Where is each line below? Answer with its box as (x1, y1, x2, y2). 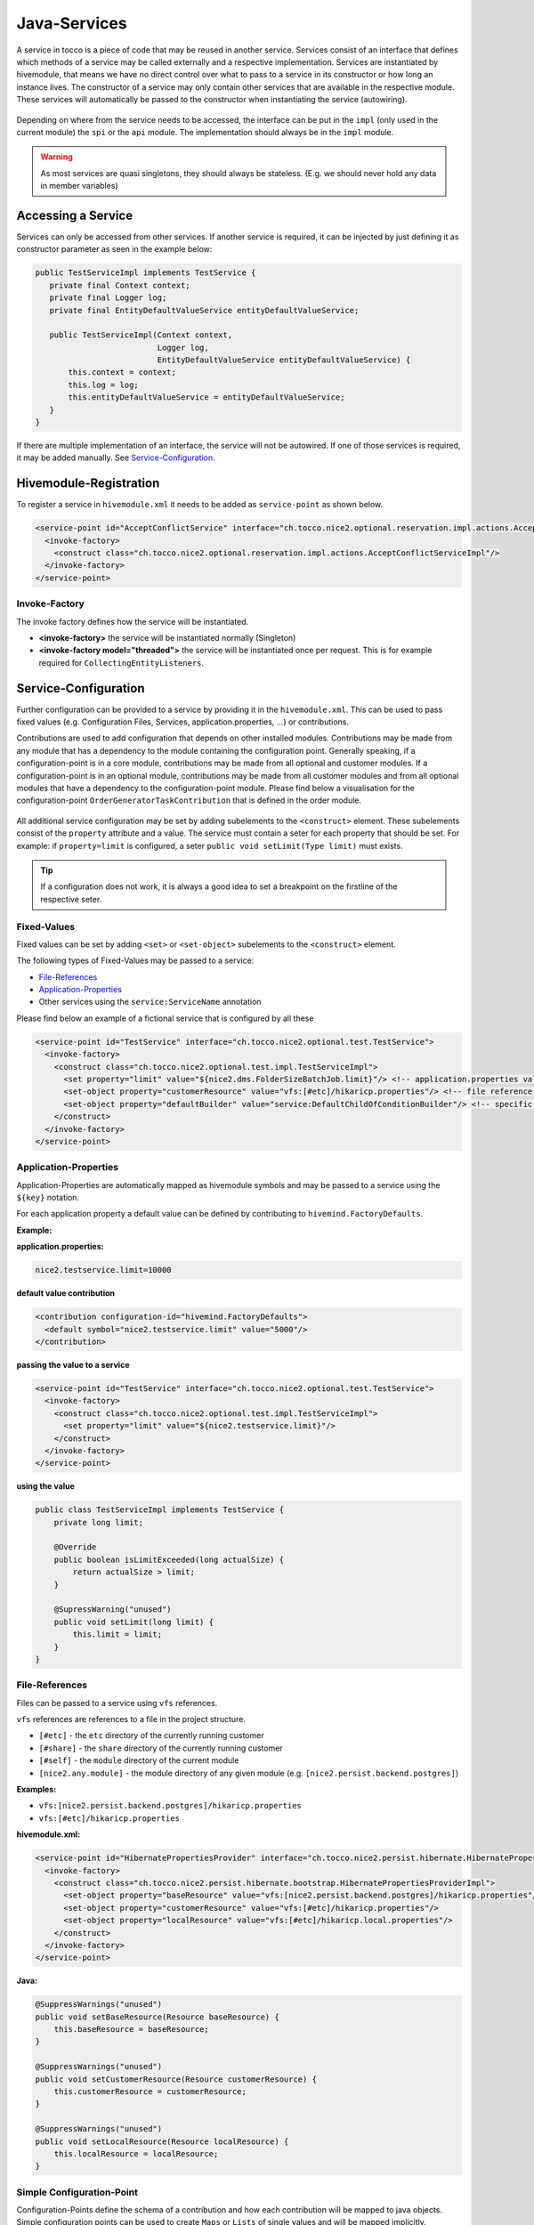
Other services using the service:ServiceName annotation (38, 997, 262, 1007)
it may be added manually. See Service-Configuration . (16, 452, 215, 463)
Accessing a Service (16, 207, 133, 222)
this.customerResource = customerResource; (53, 2087, 247, 2097)
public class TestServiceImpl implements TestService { (35, 1505, 285, 1515)
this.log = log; (68, 379, 140, 390)
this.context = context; (68, 368, 177, 377)
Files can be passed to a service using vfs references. (16, 1697, 218, 1708)
